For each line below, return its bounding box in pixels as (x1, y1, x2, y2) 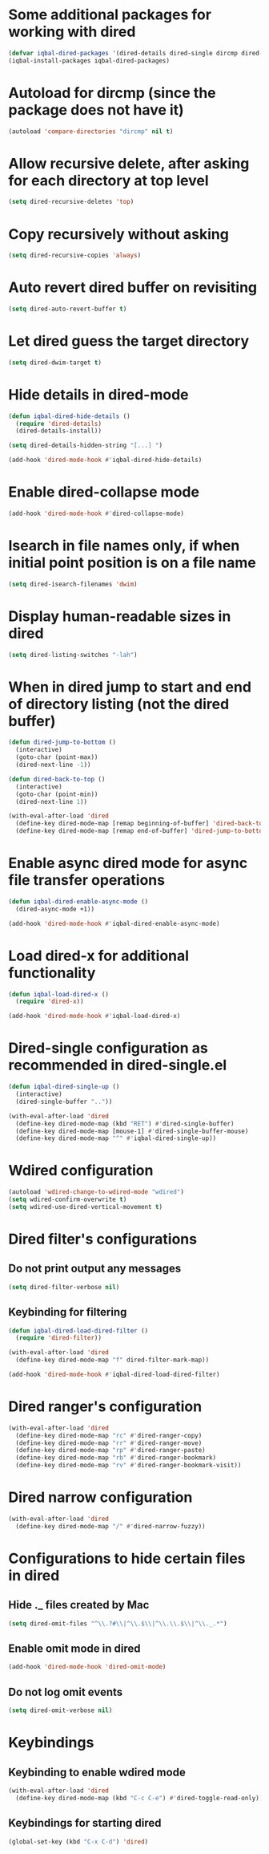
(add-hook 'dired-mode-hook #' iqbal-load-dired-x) (8, 1012, 181, 1020)
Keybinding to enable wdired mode (8, 1765, 186, 1779)
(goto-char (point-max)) (15, 753, 98, 761)
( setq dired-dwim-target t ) (8, 359, 102, 367)
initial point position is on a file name (8, 554, 256, 572)
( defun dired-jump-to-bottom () (8, 738, 116, 747)
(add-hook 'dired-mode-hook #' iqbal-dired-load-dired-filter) (8, 1370, 220, 1378)
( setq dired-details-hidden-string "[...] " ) (8, 441, 163, 450)
